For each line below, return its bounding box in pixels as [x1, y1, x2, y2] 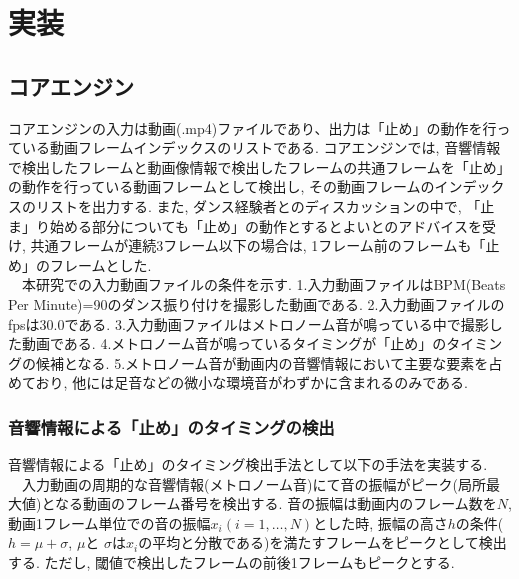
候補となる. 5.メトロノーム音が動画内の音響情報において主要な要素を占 [35, 352, 503, 373]
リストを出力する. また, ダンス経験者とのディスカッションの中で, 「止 [35, 195, 495, 216]
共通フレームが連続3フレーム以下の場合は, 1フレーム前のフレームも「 [30, 235, 486, 256]
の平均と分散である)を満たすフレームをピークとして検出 [138, 532, 507, 553]
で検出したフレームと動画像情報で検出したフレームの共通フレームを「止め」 [8, 156, 511, 177]
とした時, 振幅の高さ [313, 512, 448, 533]
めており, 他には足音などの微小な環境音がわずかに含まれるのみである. [8, 372, 468, 393]
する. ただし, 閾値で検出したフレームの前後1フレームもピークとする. [8, 552, 455, 573]
